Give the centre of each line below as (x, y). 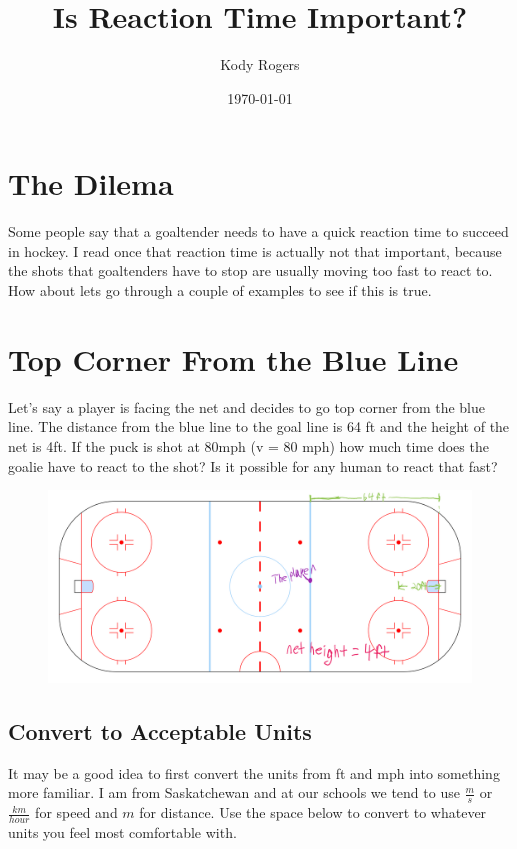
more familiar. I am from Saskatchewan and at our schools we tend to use (234, 792)
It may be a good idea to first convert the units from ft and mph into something (254, 772)
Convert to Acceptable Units (160, 731)
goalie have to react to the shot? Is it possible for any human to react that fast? (253, 465)
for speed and (76, 812)
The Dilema (91, 183)
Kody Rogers (260, 64)
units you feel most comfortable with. (122, 832)
